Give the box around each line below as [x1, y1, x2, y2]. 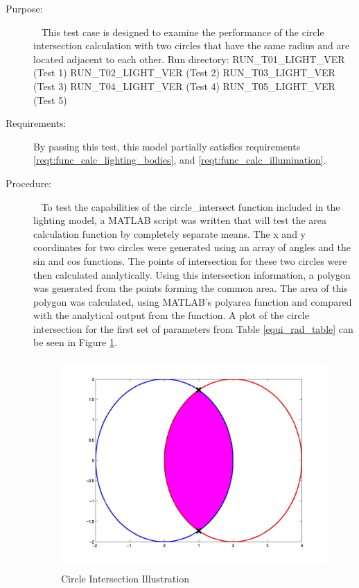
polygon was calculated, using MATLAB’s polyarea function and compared [33, 294, 352, 309]
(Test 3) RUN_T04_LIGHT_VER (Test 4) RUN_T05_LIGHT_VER [33, 78, 335, 93]
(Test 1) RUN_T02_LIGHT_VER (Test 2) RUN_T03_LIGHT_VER [33, 65, 335, 80]
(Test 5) [33, 92, 67, 107]
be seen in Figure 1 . [33, 335, 117, 349]
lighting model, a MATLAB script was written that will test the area [33, 213, 327, 227]
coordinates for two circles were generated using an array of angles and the [33, 240, 351, 254]
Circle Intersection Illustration [61, 571, 189, 586]
